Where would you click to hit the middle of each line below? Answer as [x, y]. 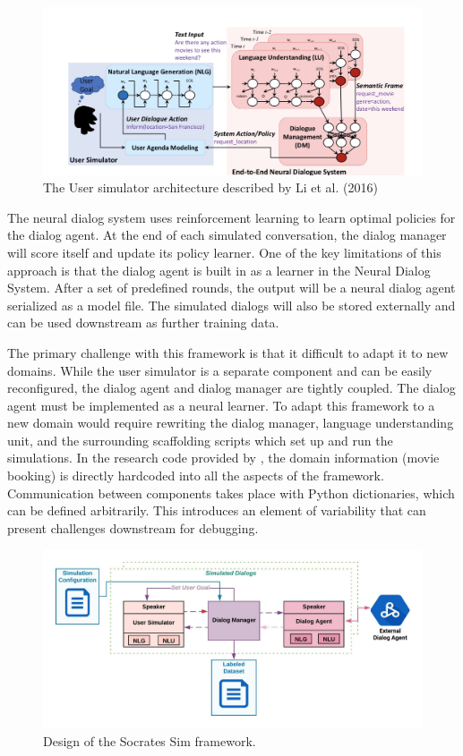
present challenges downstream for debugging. [133, 527]
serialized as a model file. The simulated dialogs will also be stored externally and [231, 305]
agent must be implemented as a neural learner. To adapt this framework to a [221, 405]
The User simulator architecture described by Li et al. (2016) [210, 187]
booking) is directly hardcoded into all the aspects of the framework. [196, 476]
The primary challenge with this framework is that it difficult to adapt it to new [228, 352]
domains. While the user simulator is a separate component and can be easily [220, 370]
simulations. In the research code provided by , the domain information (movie [223, 458]
